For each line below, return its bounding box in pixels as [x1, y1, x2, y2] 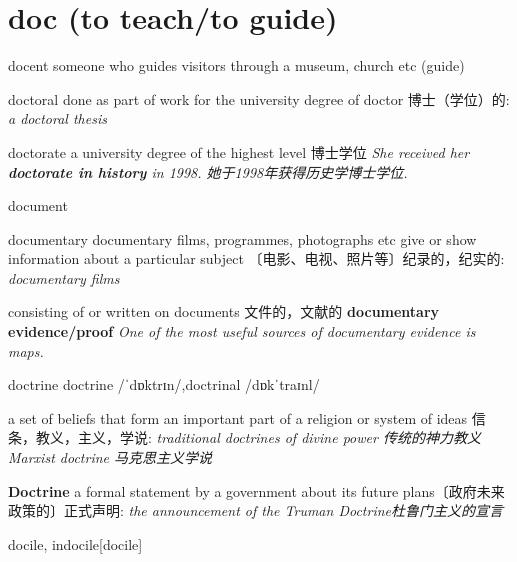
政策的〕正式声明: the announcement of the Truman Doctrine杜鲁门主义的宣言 [8, 500, 504, 521]
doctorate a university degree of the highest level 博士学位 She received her [8, 141, 470, 162]
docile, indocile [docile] [8, 533, 143, 554]
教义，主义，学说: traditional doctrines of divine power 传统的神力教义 [35, 427, 481, 448]
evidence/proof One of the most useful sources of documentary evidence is [8, 321, 476, 342]
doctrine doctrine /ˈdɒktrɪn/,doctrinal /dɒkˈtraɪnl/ [8, 374, 320, 395]
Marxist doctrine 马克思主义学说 [8, 447, 213, 468]
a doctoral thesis [8, 108, 107, 129]
